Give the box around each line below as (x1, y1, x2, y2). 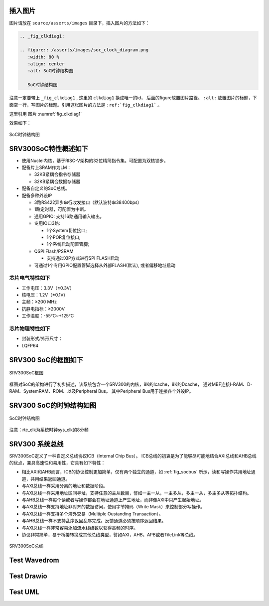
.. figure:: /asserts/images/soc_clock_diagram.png (19, 47, 149, 53)
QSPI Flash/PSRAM (34, 248, 74, 254)
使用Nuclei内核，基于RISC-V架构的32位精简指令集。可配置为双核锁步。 (21, 157, 169, 163)
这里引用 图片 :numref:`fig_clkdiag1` (9, 111, 82, 117)
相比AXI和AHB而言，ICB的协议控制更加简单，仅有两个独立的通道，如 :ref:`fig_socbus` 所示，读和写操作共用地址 (21, 469, 252, 475)
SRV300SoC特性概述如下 (9, 145, 88, 153)
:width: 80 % (27, 54, 60, 60)
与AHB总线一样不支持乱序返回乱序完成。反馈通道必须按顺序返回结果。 (21, 518, 166, 524)
